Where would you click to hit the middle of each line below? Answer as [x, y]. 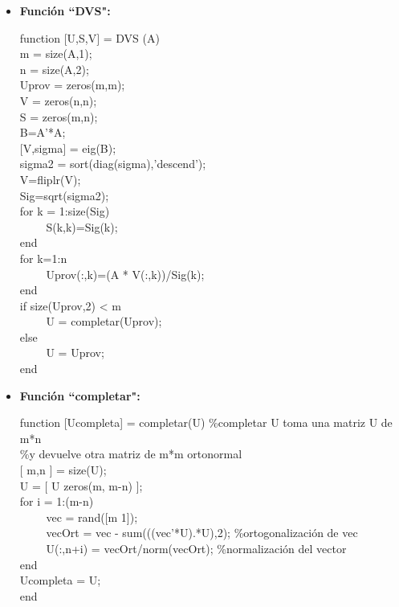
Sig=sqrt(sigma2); [64, 195]
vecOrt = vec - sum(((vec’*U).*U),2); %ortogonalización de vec [202, 533]
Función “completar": [80, 395]
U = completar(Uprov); [104, 321]
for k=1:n [43, 258]
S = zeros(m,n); [59, 116]
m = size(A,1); [56, 53]
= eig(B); [93, 148]
